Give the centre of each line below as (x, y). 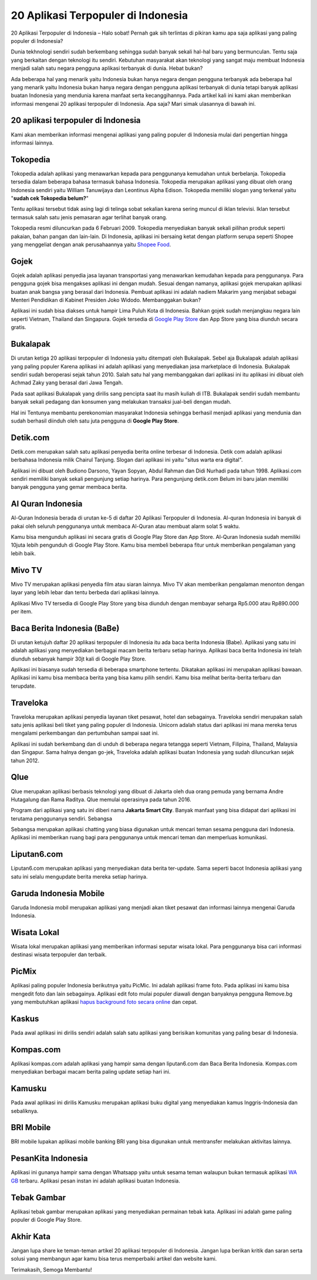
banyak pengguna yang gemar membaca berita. (69, 487)
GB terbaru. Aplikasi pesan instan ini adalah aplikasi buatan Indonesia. (95, 1181)
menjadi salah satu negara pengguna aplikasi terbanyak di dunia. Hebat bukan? (107, 68)
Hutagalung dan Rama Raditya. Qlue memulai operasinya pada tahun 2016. (101, 799)
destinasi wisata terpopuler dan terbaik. (59, 954)
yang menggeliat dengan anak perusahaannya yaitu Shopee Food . (91, 244)
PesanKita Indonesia (49, 1159)
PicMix (24, 972)
